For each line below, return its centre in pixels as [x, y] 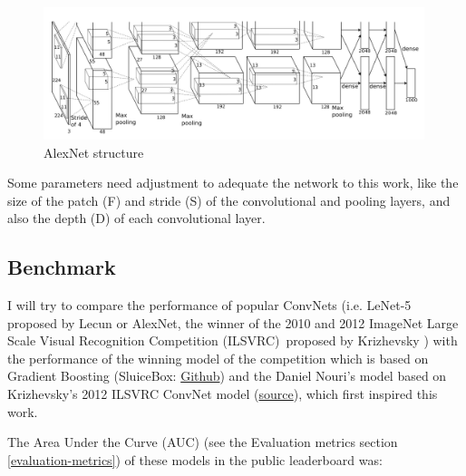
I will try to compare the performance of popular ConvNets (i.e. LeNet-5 [209, 305]
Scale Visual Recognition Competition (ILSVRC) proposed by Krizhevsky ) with [233, 340]
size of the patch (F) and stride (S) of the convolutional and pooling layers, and [229, 200]
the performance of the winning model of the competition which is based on [218, 358]
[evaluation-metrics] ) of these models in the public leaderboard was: [195, 459]
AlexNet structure [94, 152]
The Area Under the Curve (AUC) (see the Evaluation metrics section [203, 442]
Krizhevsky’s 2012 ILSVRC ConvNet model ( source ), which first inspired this [223, 394]
